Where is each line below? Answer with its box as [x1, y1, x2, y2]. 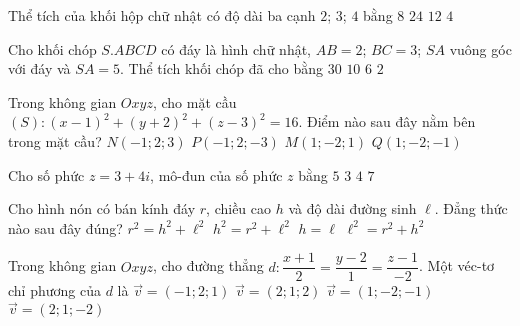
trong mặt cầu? [8, 130, 102, 151]
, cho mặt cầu [152, 91, 237, 112]
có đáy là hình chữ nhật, [161, 38, 311, 59]
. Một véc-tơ [419, 255, 495, 276]
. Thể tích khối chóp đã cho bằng [120, 58, 324, 79]
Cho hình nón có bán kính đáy [8, 198, 196, 219]
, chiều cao [206, 198, 272, 219]
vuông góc [449, 38, 512, 59]
